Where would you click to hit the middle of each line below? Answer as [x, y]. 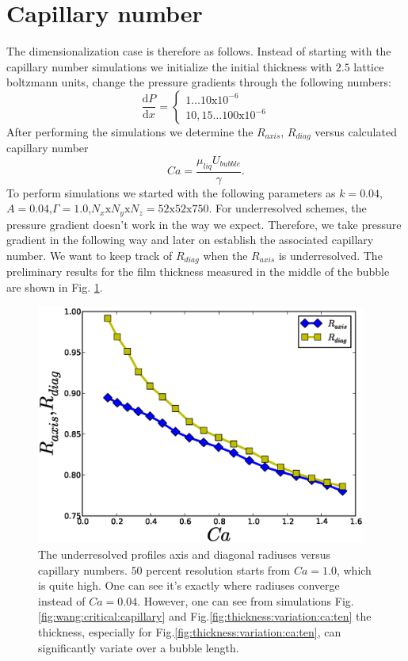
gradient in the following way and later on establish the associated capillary [190, 240]
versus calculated [356, 131]
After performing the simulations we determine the [130, 131]
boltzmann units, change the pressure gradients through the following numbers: [199, 82]
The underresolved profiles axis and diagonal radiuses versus [185, 554]
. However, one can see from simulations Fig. [246, 600]
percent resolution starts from [218, 569]
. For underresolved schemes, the [288, 208]
